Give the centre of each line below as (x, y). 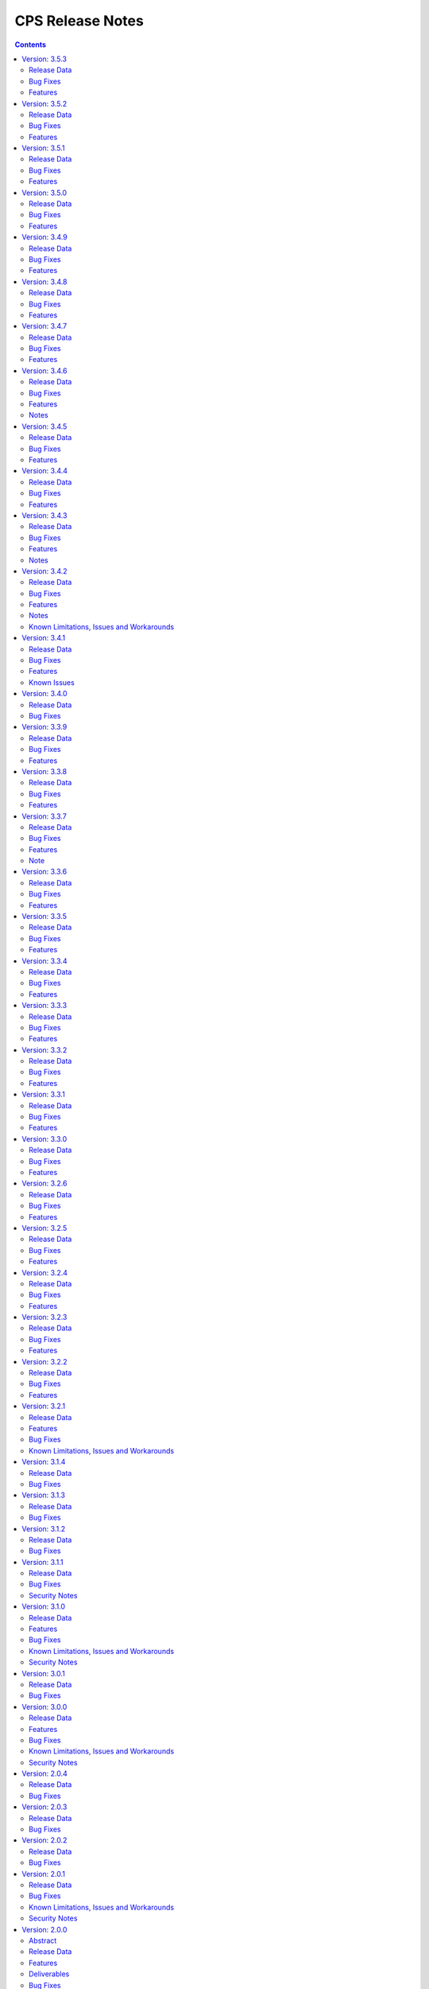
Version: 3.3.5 (44, 917)
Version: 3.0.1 (43, 1673)
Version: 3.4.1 (44, 638)
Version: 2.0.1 (44, 1874)
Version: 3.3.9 (44, 727)
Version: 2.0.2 (44, 1840)
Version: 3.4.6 (44, 371)
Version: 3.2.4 (44, 1272)
